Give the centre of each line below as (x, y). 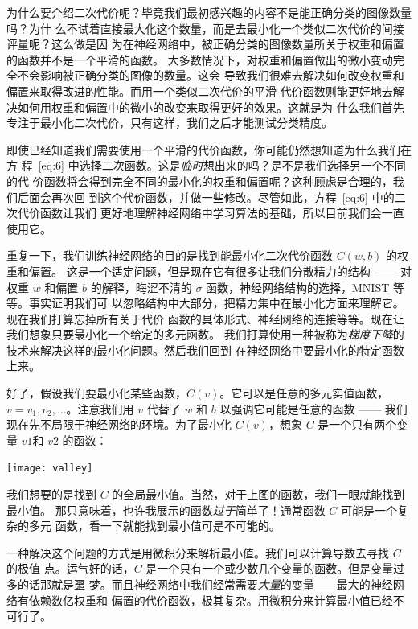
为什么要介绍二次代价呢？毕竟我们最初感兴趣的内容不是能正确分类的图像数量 (209, 12)
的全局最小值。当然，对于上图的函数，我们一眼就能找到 (258, 494)
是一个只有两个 (357, 424)
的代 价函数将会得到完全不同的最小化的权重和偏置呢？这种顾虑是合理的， (200, 181)
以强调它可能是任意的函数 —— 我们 (313, 408)
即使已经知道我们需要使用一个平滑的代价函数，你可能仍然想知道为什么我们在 (209, 149)
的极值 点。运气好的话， (70, 568)
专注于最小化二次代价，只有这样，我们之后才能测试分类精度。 (170, 123)
